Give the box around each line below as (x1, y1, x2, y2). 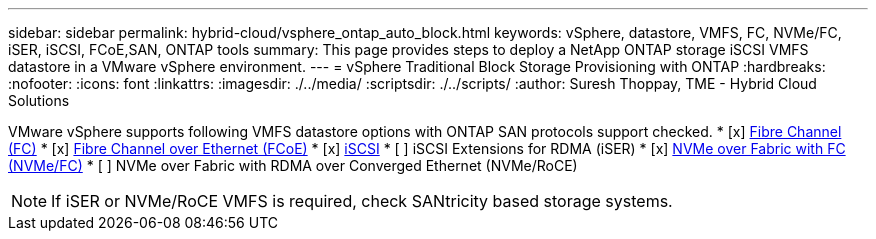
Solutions (8, 92, 70, 109)
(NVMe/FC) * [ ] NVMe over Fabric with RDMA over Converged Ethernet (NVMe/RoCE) (8, 157, 578, 174)
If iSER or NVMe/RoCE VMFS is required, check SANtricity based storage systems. (51, 191, 673, 211)
